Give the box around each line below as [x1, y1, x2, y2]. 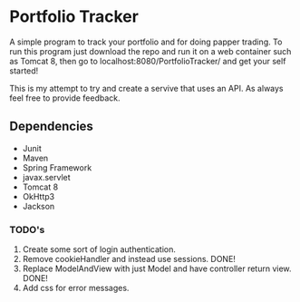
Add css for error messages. [22, 283, 130, 294]
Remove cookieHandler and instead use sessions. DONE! [22, 254, 236, 265]
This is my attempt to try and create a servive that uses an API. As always [9, 83, 284, 93]
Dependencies [9, 119, 93, 134]
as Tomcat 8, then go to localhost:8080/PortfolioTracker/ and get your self [9, 55, 286, 66]
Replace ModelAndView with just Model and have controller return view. [22, 263, 292, 274]
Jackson [22, 200, 55, 211]
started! [9, 65, 39, 76]
